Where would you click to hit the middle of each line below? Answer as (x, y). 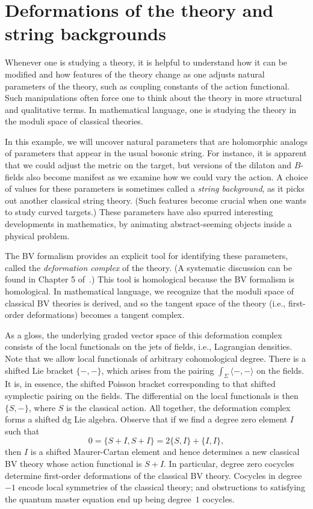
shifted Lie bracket (39, 370)
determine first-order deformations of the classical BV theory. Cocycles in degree (153, 475)
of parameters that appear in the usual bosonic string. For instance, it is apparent (156, 153)
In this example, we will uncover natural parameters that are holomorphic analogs (156, 141)
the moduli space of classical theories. (74, 121)
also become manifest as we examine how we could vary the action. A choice (167, 176)
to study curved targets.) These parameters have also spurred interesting (139, 212)
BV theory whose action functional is (73, 463)
